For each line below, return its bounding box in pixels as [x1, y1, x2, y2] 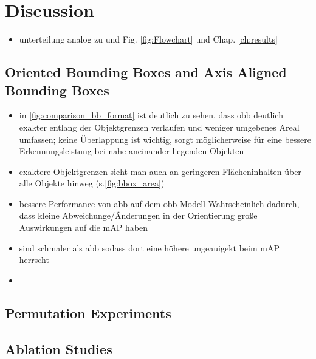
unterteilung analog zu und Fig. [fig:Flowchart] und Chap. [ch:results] [19, 33, 278, 46]
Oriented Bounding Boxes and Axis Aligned [5, 63, 287, 81]
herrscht [19, 253, 49, 266]
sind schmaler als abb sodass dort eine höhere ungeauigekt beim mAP [19, 241, 280, 254]
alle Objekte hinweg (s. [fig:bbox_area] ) [19, 177, 165, 190]
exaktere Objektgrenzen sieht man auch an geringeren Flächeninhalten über [19, 165, 301, 177]
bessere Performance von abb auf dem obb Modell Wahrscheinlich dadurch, [19, 197, 300, 210]
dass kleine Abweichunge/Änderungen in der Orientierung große [19, 209, 258, 222]
